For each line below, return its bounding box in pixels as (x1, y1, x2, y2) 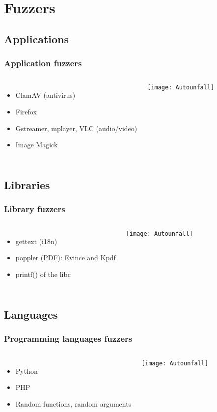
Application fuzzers (4, 57, 82, 69)
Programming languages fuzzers (4, 332, 133, 345)
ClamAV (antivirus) (15, 90, 76, 100)
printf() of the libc (15, 269, 71, 279)
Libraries (4, 177, 50, 192)
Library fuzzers (4, 203, 65, 215)
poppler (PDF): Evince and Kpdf (15, 252, 116, 263)
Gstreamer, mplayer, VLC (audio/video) (15, 123, 137, 133)
